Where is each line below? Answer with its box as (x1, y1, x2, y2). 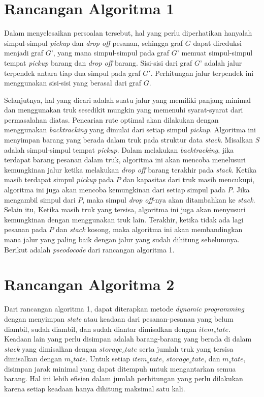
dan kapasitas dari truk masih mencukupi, (123, 174, 255, 185)
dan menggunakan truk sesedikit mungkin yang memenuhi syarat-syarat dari (4, 104, 243, 115)
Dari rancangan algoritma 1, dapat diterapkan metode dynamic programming (4, 303, 244, 314)
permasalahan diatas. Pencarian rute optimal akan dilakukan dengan (4, 114, 219, 125)
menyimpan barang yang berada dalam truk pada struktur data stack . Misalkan (4, 134, 253, 145)
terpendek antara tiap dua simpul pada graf (4, 67, 141, 78)
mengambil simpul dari (4, 194, 76, 205)
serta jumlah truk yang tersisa (139, 343, 234, 354)
